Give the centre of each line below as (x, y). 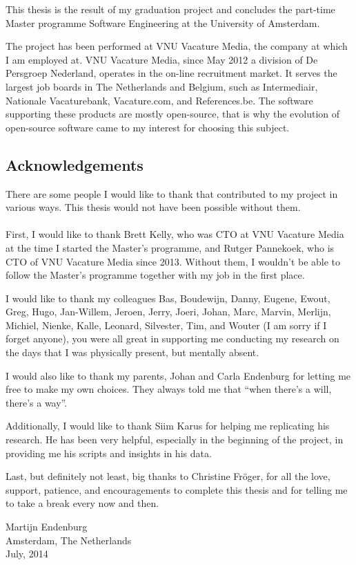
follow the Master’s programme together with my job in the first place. (155, 275)
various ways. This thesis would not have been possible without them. (153, 207)
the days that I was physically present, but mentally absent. (132, 352)
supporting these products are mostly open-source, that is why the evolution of (173, 114)
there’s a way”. (37, 402)
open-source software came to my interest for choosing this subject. (148, 127)
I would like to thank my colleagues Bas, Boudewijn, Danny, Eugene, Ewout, (168, 298)
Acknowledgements (75, 164)
